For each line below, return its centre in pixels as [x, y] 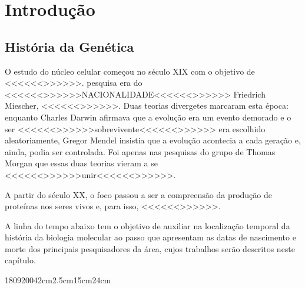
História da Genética [69, 46]
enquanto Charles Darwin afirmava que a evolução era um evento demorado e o [148, 117]
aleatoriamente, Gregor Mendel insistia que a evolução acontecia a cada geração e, [153, 140]
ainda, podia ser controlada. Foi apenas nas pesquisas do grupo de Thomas [140, 151]
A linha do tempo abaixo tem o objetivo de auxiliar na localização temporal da [147, 225]
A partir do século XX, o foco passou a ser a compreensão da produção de [138, 194]
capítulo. [20, 260]
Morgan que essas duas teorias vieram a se [81, 163]
